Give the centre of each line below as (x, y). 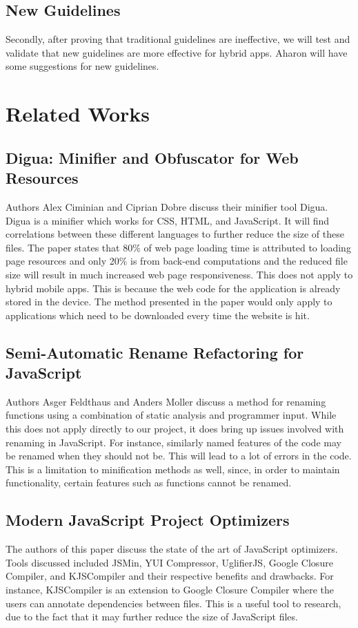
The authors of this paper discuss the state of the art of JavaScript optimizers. (172, 549)
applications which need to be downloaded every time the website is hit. (158, 315)
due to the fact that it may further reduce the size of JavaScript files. (152, 617)
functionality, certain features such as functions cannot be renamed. (149, 483)
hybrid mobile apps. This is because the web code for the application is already (173, 288)
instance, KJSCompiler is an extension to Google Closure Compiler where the (170, 590)
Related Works (78, 114)
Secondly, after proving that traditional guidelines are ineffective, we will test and (178, 39)
